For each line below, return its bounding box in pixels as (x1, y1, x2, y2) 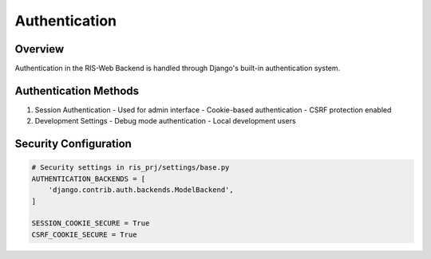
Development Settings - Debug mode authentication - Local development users (34, 116, 296, 126)
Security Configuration (14, 137, 132, 151)
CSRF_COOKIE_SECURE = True (31, 230, 137, 239)
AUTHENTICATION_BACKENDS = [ (31, 174, 146, 183)
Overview (14, 42, 65, 56)
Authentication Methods (14, 84, 140, 97)
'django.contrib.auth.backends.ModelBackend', (48, 186, 235, 194)
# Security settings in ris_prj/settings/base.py (31, 163, 230, 172)
